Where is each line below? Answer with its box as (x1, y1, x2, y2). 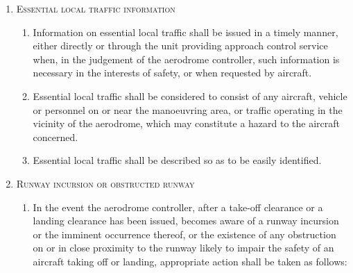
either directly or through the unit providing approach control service (33, 38, 328, 53)
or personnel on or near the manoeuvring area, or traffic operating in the (33, 102, 343, 117)
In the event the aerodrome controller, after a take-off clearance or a (33, 199, 323, 214)
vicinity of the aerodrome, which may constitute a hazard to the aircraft (33, 116, 341, 131)
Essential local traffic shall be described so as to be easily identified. (33, 153, 322, 167)
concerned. (33, 129, 78, 144)
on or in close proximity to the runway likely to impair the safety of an (33, 240, 334, 255)
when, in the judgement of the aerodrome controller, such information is (33, 51, 340, 66)
